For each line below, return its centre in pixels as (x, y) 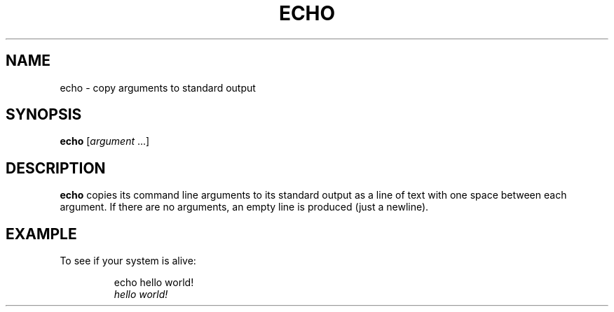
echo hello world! (154, 283)
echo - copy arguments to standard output (158, 87)
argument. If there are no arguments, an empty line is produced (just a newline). (244, 207)
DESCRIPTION (56, 168)
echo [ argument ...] (105, 141)
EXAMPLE (41, 234)
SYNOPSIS (44, 115)
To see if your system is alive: (128, 261)
